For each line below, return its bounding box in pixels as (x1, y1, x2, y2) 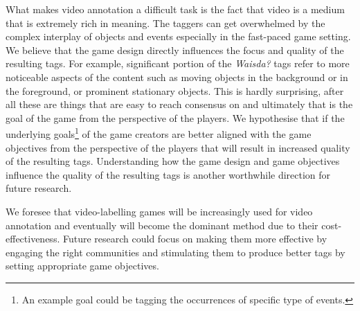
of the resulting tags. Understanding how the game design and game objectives (6, 154, 340, 168)
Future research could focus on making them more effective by (62, 231, 327, 246)
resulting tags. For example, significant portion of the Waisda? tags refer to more (6, 56, 350, 71)
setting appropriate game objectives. (6, 258, 159, 273)
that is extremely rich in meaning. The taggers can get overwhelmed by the (6, 15, 325, 30)
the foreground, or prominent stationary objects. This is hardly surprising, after (6, 83, 344, 98)
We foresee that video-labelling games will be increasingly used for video (6, 204, 313, 218)
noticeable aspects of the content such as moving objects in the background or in (6, 69, 348, 84)
